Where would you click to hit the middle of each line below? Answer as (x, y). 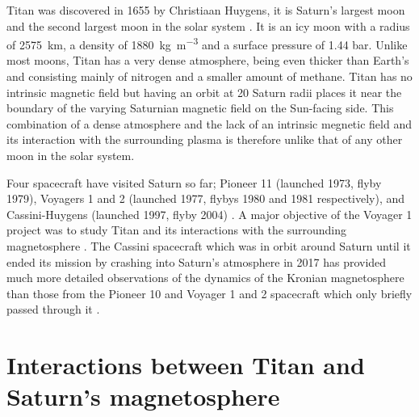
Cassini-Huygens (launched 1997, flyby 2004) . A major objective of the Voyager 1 (209, 214)
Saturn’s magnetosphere (143, 396)
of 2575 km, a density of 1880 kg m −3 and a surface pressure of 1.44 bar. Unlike (207, 43)
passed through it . (53, 309)
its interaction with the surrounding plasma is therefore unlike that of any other (205, 139)
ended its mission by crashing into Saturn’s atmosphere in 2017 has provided (197, 261)
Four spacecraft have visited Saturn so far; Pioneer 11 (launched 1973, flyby (194, 182)
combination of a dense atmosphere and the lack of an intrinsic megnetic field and (209, 123)
